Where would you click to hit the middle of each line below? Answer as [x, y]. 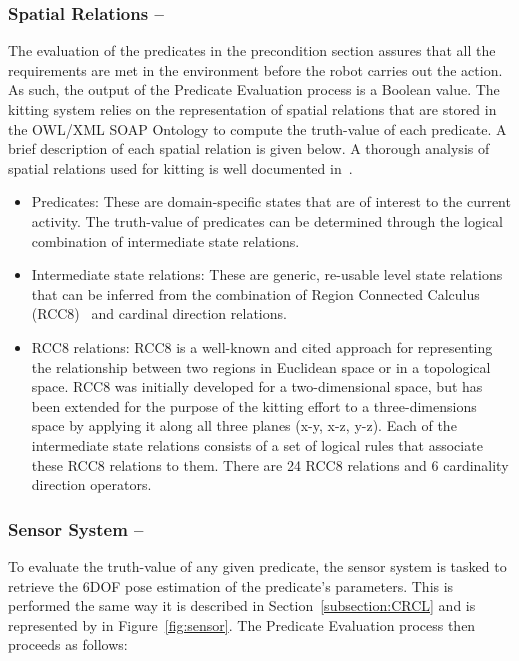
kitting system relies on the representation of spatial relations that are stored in [252, 109]
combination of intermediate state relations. [165, 240]
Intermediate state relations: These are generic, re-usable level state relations [267, 274]
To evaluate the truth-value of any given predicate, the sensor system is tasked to [257, 565]
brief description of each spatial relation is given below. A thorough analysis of [249, 148]
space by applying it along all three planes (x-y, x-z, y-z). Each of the [244, 425]
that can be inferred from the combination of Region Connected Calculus [255, 293]
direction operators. [91, 484]
